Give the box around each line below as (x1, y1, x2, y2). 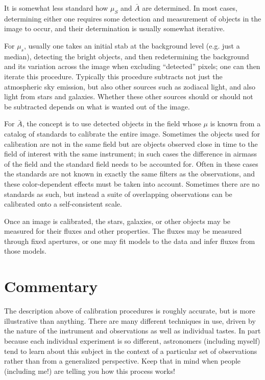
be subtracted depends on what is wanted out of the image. (4, 101, 190, 111)
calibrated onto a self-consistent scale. (4, 198, 122, 209)
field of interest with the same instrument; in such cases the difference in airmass (4, 148, 257, 159)
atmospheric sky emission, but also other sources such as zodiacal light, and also (4, 81, 256, 92)
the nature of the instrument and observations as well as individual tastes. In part (4, 325, 261, 336)
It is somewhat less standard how (4, 3, 108, 13)
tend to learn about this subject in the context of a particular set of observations (4, 345, 257, 356)
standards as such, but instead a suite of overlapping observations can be (4, 188, 232, 199)
